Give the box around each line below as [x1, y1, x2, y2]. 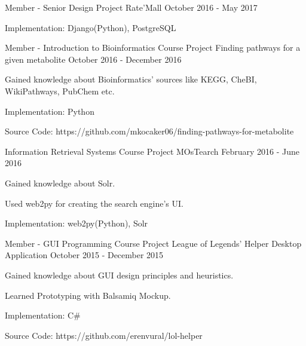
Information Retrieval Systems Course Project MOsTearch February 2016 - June [5, 145, 299, 157]
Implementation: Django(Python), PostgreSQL [5, 21, 176, 33]
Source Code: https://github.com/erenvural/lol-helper [5, 329, 203, 341]
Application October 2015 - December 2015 [5, 249, 164, 261]
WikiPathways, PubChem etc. [5, 84, 115, 97]
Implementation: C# [5, 309, 81, 321]
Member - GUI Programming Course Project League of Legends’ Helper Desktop [5, 237, 302, 249]
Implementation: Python [5, 105, 94, 117]
